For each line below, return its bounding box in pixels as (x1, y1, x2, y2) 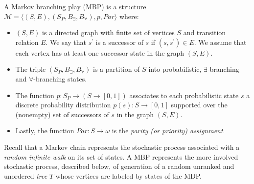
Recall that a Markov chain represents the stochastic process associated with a (4, 142, 240, 152)
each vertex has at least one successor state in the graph (15, 47, 185, 58)
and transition (183, 27, 226, 38)
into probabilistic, (148, 64, 202, 74)
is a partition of (93, 64, 140, 74)
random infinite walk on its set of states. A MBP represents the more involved (4, 151, 238, 162)
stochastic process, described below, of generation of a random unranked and (4, 161, 234, 171)
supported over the (171, 100, 228, 110)
